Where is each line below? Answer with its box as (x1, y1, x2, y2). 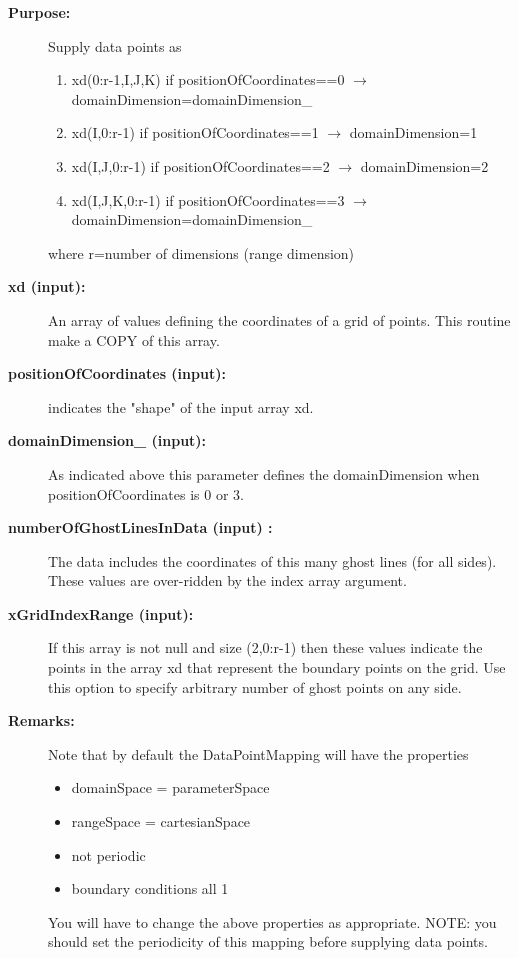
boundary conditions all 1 (71, 878, 229, 899)
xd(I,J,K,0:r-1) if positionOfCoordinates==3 (71, 189, 345, 210)
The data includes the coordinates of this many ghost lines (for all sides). (48, 550, 497, 571)
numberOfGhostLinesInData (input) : (8, 517, 273, 538)
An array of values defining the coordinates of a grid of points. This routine (48, 309, 511, 330)
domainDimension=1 (349, 122, 478, 143)
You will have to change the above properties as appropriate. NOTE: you (48, 911, 497, 932)
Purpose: (8, 2, 71, 22)
